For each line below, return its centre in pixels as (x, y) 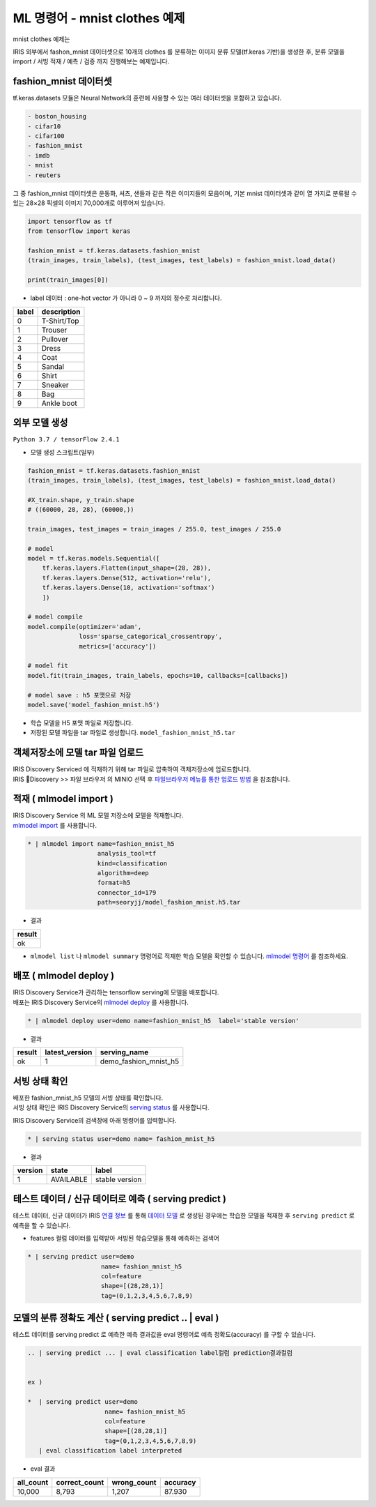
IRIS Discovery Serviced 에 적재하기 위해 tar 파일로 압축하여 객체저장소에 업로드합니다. (132, 769)
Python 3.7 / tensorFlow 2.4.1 (66, 440)
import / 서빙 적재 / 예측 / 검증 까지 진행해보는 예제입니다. (91, 61)
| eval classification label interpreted (110, 1451)
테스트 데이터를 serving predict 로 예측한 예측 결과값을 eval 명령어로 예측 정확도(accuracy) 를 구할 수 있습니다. (164, 1335)
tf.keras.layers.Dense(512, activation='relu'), (127, 578)
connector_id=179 (127, 892)
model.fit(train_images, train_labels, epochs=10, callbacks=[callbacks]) (158, 675)
